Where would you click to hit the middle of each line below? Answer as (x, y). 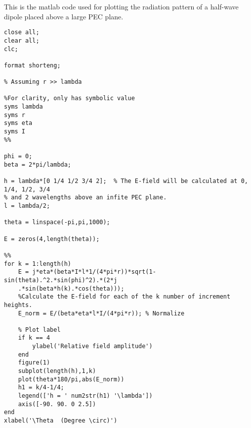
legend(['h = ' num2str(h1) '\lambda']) (85, 396)
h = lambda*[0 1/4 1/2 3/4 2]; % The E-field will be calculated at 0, (126, 181)
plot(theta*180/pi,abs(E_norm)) (71, 379)
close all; (22, 32)
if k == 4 (34, 338)
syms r (15, 115)
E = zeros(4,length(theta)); (52, 239)
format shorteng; (32, 65)
